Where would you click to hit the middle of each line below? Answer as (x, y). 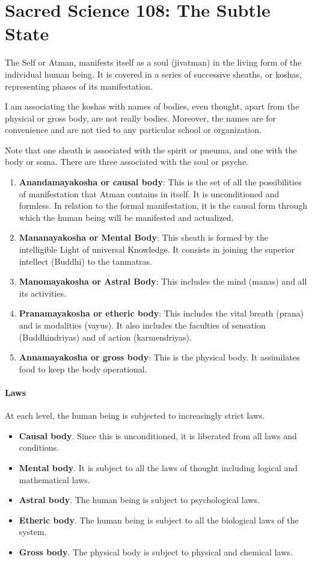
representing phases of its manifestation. (79, 86)
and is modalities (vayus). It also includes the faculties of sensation (142, 325)
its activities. (43, 293)
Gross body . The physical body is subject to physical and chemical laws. (156, 551)
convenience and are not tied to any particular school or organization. (133, 130)
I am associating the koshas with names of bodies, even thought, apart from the (152, 106)
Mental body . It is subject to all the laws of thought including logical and (158, 467)
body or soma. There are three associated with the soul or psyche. (127, 162)
